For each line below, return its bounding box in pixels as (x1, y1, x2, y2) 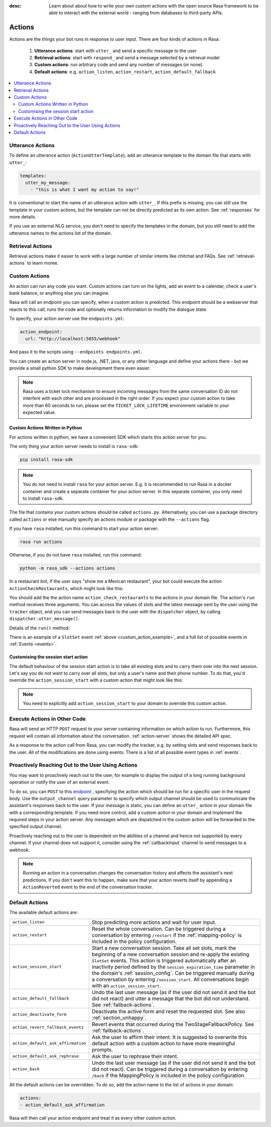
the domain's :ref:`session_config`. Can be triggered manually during (92, 969, 254, 976)
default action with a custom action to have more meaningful (92, 1040, 235, 1047)
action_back (12, 1066, 40, 1072)
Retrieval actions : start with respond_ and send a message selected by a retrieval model (34, 55, 220, 61)
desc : (9, 3, 22, 9)
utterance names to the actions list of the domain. (9, 230, 112, 236)
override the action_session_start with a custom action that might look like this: (9, 677, 183, 683)
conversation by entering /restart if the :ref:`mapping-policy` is (92, 932, 242, 939)
